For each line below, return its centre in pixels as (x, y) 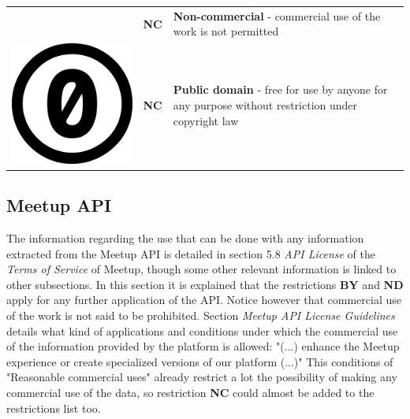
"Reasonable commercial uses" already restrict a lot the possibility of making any (202, 377)
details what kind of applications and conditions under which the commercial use (202, 330)
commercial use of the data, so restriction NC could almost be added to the (190, 392)
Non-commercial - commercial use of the (277, 15)
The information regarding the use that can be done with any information (185, 238)
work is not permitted (226, 31)
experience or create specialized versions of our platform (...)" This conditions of (200, 361)
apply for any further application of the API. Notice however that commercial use (204, 300)
